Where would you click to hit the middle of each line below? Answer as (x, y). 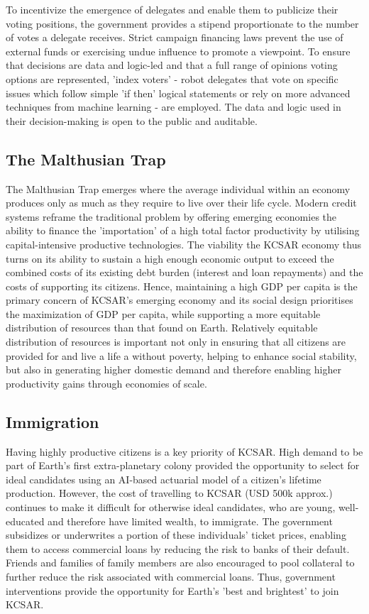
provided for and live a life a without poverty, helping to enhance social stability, (181, 355)
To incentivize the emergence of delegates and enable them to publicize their (172, 9)
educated (25, 521)
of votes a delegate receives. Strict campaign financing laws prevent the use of (175, 37)
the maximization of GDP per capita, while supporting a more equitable (163, 313)
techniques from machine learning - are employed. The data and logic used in (174, 107)
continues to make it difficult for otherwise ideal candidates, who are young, (171, 507)
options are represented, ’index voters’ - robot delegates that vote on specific (172, 78)
